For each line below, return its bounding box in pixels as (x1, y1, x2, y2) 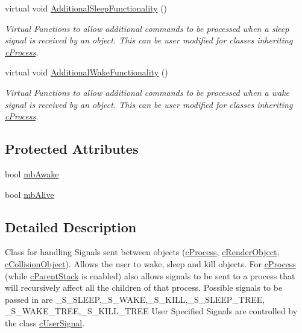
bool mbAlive (5, 188, 54, 200)
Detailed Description (5, 217, 137, 236)
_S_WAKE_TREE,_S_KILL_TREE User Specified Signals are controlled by (5, 305, 298, 317)
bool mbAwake (5, 167, 59, 180)
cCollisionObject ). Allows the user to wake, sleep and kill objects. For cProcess (5, 257, 296, 270)
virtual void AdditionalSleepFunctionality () (5, 2, 168, 14)
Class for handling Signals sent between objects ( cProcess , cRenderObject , (5, 246, 280, 258)
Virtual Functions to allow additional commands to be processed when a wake (5, 86, 289, 98)
